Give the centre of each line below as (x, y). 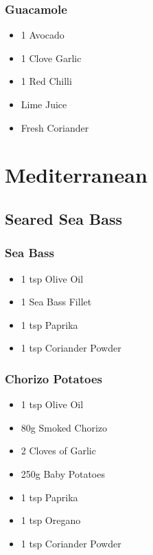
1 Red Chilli (46, 81)
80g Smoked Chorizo (64, 427)
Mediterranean (76, 175)
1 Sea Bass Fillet (56, 302)
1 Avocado (43, 35)
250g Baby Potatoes (63, 473)
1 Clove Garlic (51, 58)
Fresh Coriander (55, 127)
